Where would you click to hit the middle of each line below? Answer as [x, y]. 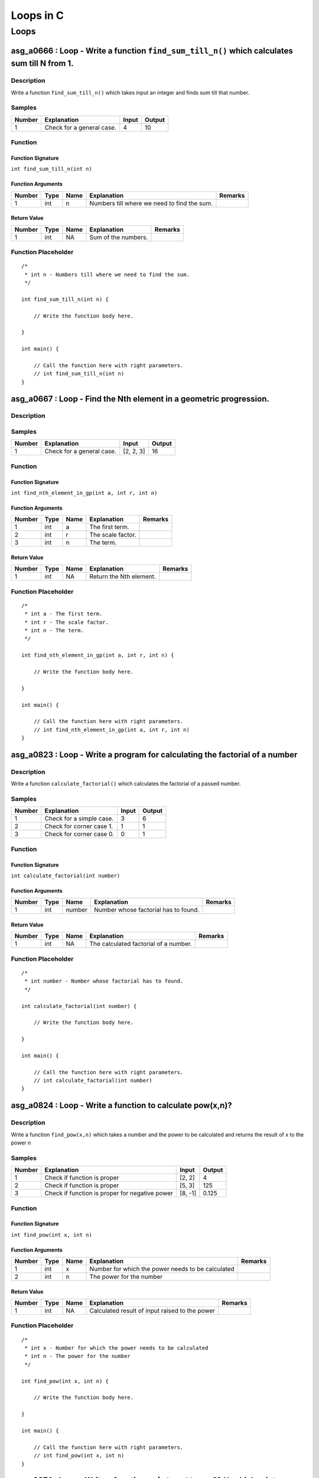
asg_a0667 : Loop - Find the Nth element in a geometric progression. [140, 399]
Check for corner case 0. [79, 834]
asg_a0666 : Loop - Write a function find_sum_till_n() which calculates [152, 51]
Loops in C [38, 15]
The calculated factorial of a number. [141, 944]
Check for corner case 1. [79, 826]
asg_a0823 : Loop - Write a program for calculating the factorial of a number [154, 755]
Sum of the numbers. [119, 237]
